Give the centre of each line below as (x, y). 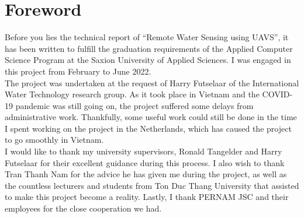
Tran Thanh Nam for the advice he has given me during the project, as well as (146, 174)
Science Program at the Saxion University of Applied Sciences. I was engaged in (148, 60)
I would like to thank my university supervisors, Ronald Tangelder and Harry (144, 151)
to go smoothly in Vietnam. (54, 140)
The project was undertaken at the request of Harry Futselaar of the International (152, 82)
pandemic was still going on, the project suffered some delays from (134, 105)
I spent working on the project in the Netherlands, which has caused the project (148, 128)
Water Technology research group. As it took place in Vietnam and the (132, 94)
